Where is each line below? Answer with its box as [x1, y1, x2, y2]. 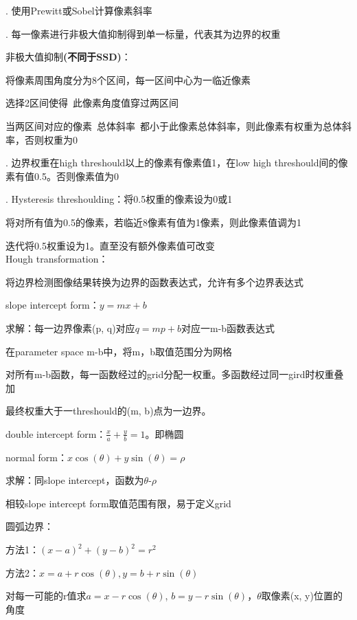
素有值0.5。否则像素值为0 [5, 168, 119, 183]
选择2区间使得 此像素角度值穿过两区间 [5, 96, 178, 110]
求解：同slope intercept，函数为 [5, 473, 144, 487]
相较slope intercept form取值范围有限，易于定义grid [5, 496, 231, 510]
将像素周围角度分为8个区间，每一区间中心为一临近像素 [5, 72, 251, 87]
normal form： [5, 450, 67, 464]
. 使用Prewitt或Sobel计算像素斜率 [5, 3, 152, 17]
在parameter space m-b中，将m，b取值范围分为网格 [5, 344, 232, 358]
